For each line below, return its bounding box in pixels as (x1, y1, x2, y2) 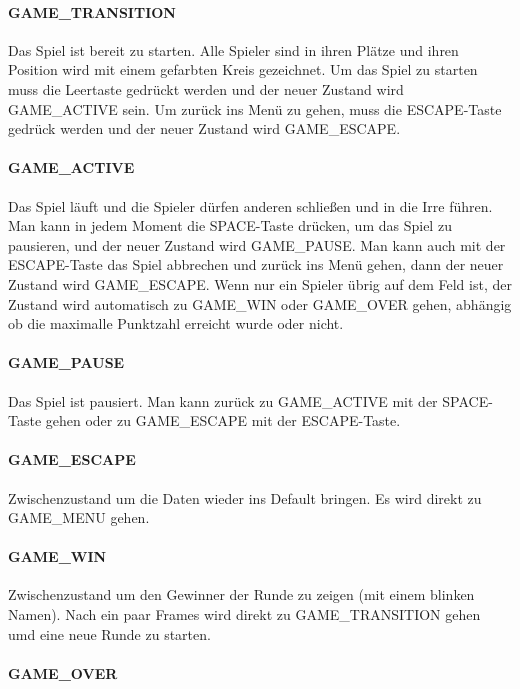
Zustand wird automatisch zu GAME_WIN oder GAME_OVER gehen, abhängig (8, 293, 512, 314)
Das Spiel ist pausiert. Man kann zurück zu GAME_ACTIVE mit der (8, 390, 438, 411)
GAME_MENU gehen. (8, 507, 150, 528)
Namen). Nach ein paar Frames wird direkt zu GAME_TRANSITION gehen (8, 604, 481, 625)
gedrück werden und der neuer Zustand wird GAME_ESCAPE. (8, 118, 401, 139)
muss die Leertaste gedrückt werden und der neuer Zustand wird (8, 78, 404, 99)
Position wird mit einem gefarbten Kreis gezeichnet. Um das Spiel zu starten (8, 59, 478, 80)
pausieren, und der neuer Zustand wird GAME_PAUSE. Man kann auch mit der (8, 234, 506, 255)
